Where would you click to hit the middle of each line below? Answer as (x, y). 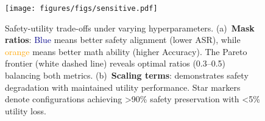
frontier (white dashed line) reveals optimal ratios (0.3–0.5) (115, 63)
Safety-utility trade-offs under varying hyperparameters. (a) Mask (130, 28)
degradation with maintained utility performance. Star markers (123, 87)
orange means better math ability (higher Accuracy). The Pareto (126, 51)
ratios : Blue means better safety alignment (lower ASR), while (123, 40)
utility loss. (26, 110)
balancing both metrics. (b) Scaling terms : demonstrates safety (127, 75)
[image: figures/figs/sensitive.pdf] (81, 8)
